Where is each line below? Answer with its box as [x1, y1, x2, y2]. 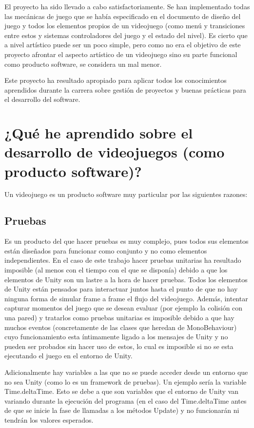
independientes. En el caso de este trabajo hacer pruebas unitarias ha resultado [4, 255, 241, 265]
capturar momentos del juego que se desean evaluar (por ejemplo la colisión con [4, 303, 243, 313]
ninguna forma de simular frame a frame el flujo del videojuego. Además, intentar [4, 293, 248, 303]
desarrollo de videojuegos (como [4, 142, 225, 162]
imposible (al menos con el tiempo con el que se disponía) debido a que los [4, 265, 228, 275]
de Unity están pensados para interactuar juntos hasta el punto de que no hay [4, 284, 238, 294]
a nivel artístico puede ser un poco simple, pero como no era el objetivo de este [4, 39, 241, 50]
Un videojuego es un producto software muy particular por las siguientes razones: [4, 189, 248, 199]
